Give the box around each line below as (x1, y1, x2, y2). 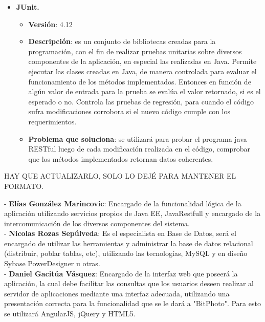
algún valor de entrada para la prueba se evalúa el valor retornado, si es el (28, 86, 261, 97)
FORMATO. (4, 180, 44, 191)
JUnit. (16, 2, 39, 12)
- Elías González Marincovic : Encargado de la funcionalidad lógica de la (4, 198, 241, 208)
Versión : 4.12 (28, 18, 73, 29)
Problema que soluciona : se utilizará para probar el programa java (28, 133, 247, 144)
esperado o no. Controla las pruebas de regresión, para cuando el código (28, 96, 254, 106)
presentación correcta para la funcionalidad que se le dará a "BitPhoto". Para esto (4, 298, 261, 309)
